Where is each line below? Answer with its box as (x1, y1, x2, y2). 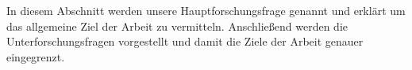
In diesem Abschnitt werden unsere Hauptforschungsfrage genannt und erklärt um (6, 2, 406, 18)
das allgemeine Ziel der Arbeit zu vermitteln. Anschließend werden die (6, 17, 348, 34)
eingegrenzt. (6, 48, 65, 64)
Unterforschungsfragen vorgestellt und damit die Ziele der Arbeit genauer (6, 33, 364, 50)
